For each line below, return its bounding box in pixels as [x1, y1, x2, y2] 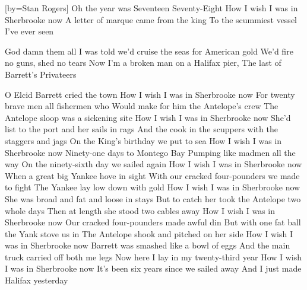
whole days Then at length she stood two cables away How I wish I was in [5, 204, 275, 216]
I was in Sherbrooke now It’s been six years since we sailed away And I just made [5, 262, 302, 275]
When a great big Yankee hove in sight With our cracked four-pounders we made [5, 169, 300, 181]
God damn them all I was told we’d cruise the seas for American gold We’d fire [5, 44, 293, 57]
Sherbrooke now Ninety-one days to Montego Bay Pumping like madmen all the [5, 146, 296, 158]
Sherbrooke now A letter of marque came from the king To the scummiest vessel [5, 13, 297, 26]
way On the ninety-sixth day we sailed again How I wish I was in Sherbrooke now [5, 158, 302, 170]
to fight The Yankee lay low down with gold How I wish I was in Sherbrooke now [5, 181, 300, 193]
